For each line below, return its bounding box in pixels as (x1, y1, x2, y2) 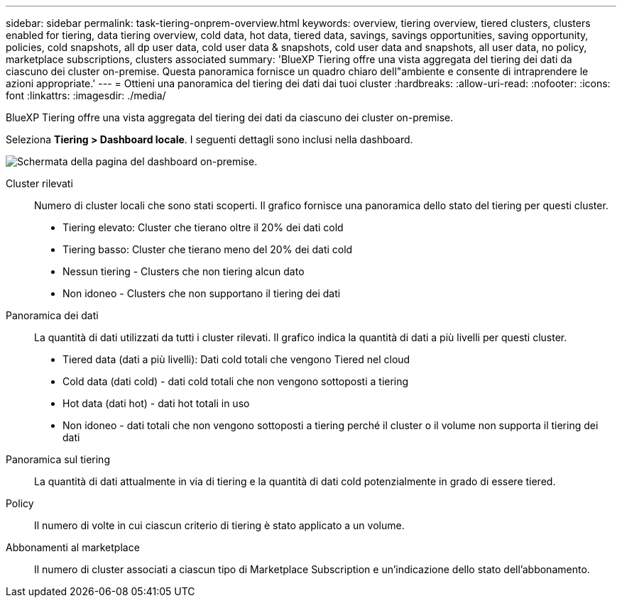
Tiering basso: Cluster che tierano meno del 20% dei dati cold (62, 243, 353, 255)
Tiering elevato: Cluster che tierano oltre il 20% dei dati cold (62, 221, 344, 233)
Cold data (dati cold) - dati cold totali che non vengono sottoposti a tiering (62, 375, 409, 387)
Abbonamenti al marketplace (6, 541, 140, 553)
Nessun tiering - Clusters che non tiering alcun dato (62, 265, 305, 277)
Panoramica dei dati (6, 309, 99, 321)
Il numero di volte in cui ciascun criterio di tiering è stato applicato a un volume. (34, 519, 405, 531)
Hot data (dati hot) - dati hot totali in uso (62, 397, 250, 409)
